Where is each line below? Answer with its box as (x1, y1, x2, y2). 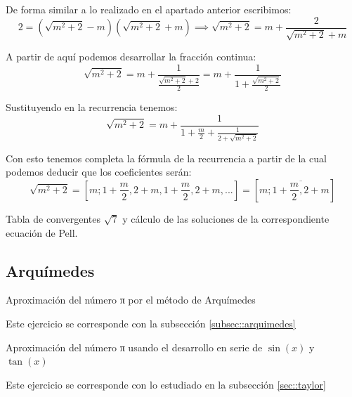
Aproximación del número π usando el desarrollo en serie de (6, 339, 263, 354)
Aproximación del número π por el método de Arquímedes (6, 292, 256, 307)
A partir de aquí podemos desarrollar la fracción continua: (6, 49, 256, 64)
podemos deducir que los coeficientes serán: (6, 164, 192, 179)
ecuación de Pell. (6, 225, 78, 240)
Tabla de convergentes (6, 211, 101, 226)
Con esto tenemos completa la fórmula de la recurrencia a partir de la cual (6, 150, 327, 165)
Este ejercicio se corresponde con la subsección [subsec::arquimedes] (6, 315, 296, 330)
